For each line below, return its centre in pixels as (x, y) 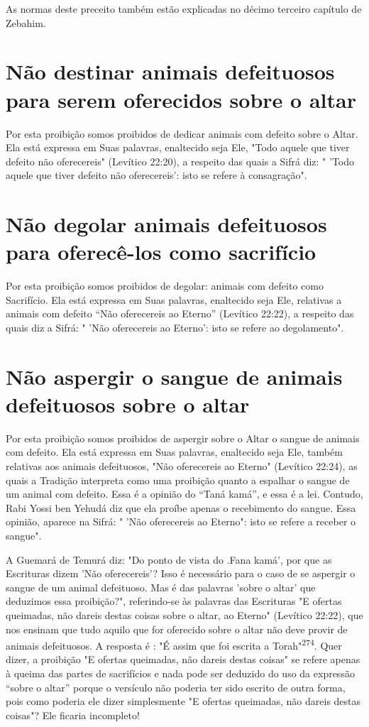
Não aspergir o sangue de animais (174, 376)
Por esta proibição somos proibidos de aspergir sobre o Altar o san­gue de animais (183, 438)
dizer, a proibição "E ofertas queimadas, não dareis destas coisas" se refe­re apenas (183, 659)
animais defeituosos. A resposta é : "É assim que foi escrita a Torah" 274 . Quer (174, 644)
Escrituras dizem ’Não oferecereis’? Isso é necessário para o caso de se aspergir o (181, 573)
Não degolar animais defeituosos (166, 224)
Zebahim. (26, 22)
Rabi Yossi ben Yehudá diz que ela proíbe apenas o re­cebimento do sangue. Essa (181, 507)
